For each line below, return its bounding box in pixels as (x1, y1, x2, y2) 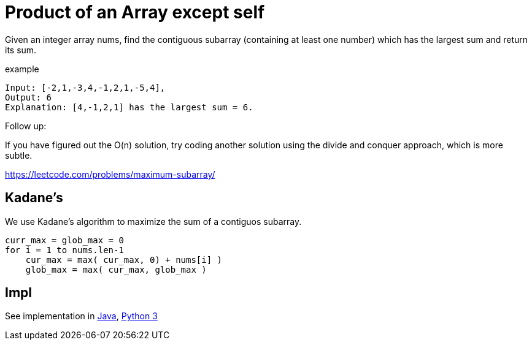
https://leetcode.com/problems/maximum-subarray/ (5, 169, 215, 180)
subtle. (5, 150, 33, 161)
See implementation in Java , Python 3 (5, 311, 158, 322)
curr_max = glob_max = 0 (5, 235, 124, 245)
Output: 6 (5, 92, 52, 102)
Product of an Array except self (5, 2, 265, 23)
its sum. (5, 44, 37, 55)
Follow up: (5, 120, 47, 131)
